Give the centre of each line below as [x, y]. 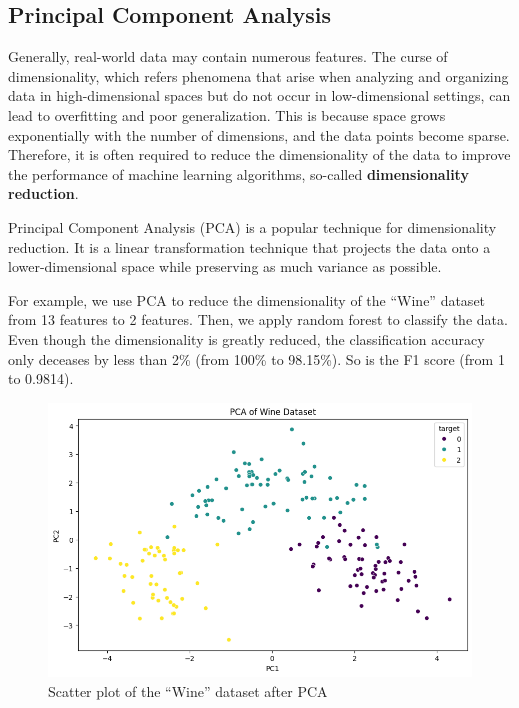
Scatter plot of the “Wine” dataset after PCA [188, 691]
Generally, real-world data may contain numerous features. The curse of [228, 56]
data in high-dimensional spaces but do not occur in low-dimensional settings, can [259, 95]
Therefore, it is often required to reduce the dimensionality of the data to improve [259, 154]
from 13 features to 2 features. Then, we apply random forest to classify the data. [258, 319]
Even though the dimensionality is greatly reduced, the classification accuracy [246, 338]
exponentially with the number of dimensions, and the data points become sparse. [259, 134]
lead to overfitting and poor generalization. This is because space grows [227, 114]
